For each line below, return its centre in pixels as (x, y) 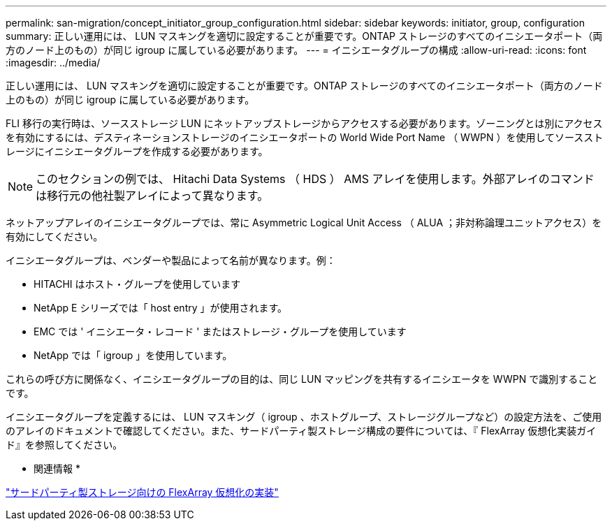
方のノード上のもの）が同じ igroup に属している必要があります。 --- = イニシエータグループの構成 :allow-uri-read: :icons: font (296, 50)
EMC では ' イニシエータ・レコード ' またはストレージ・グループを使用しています (220, 331)
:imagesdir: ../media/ (53, 63)
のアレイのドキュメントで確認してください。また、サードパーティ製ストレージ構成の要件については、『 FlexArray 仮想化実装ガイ (301, 431)
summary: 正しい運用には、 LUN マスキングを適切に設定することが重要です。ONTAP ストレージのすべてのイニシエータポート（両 (304, 36)
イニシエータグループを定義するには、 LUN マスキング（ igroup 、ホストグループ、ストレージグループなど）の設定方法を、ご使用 (304, 417)
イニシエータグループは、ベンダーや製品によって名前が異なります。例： (171, 260)
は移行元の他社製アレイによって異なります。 (152, 196)
